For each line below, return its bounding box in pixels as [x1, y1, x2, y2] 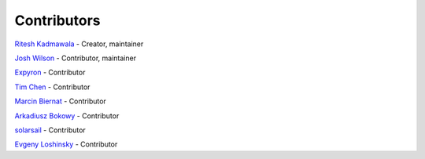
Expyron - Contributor [14, 67, 86, 78]
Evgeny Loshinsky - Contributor [14, 139, 118, 149]
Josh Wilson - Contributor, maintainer [14, 53, 137, 63]
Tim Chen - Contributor [14, 82, 91, 92]
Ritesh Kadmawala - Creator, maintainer [14, 39, 144, 49]
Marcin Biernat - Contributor [14, 96, 106, 106]
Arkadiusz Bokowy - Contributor [14, 110, 120, 121]
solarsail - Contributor [14, 125, 86, 135]
